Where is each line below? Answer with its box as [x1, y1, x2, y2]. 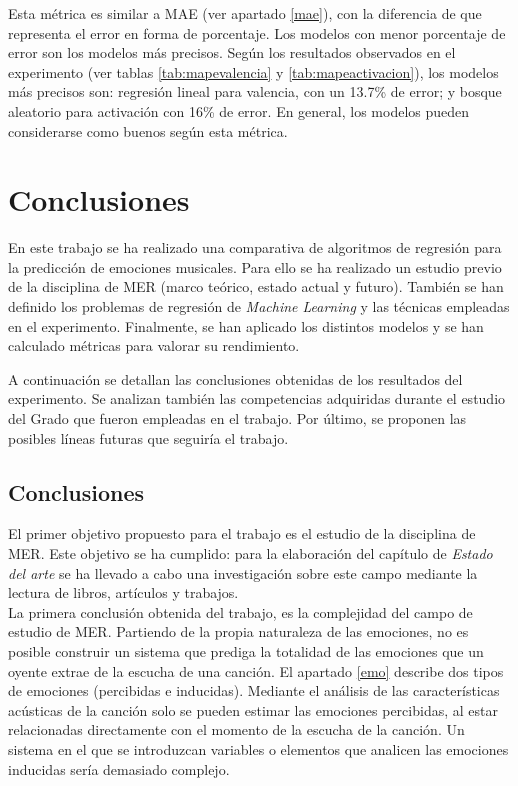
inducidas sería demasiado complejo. [8, 758, 230, 779]
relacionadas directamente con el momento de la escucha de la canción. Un [8, 719, 465, 740]
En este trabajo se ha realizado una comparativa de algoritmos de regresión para [8, 237, 502, 258]
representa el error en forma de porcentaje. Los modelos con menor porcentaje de [8, 22, 506, 43]
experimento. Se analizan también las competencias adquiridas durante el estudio [8, 388, 506, 409]
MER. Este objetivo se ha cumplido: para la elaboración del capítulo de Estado [8, 543, 493, 564]
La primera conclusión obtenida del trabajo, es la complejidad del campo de [8, 601, 473, 622]
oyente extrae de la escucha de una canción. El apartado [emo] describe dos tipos [8, 660, 504, 681]
